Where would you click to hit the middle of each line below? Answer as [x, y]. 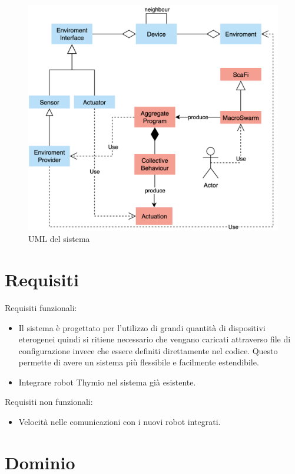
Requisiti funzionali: [41, 307]
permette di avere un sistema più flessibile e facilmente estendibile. [139, 362]
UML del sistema [59, 239]
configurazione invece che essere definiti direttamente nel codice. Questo [148, 350]
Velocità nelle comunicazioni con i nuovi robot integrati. [120, 422]
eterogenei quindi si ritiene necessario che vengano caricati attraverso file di [155, 339]
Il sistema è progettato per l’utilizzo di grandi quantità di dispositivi [142, 327]
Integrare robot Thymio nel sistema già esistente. [107, 382]
